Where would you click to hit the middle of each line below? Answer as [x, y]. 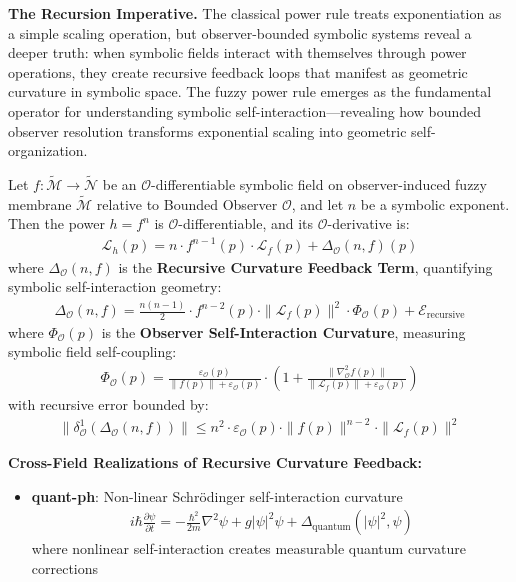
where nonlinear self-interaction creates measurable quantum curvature [248, 548]
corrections [65, 568]
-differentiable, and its [246, 223]
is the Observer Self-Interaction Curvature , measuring [283, 331]
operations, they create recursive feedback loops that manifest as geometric [238, 71]
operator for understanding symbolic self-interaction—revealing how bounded [245, 110]
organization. [48, 150]
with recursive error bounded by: [108, 404]
